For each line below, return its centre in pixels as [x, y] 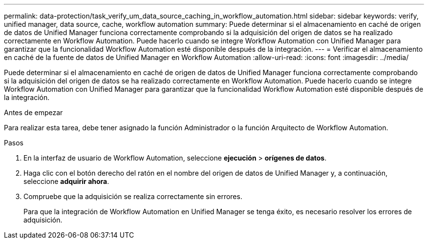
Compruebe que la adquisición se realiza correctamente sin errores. [133, 196]
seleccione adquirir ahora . [66, 181]
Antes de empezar [33, 112]
